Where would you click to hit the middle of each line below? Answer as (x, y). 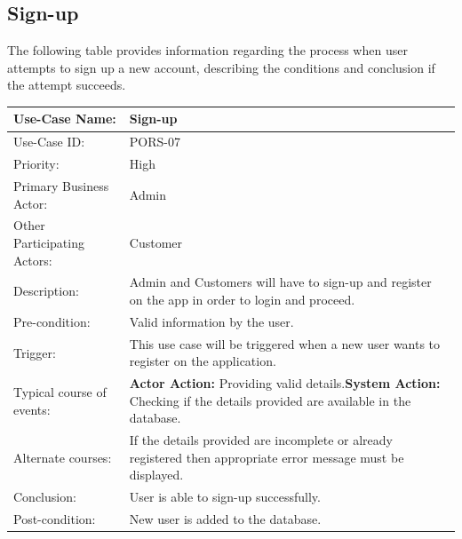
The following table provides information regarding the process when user (207, 50)
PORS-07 (155, 142)
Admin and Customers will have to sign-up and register (280, 282)
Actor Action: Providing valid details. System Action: (285, 383)
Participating (49, 243)
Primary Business (61, 186)
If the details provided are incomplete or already (261, 440)
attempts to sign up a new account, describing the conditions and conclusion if (221, 67)
